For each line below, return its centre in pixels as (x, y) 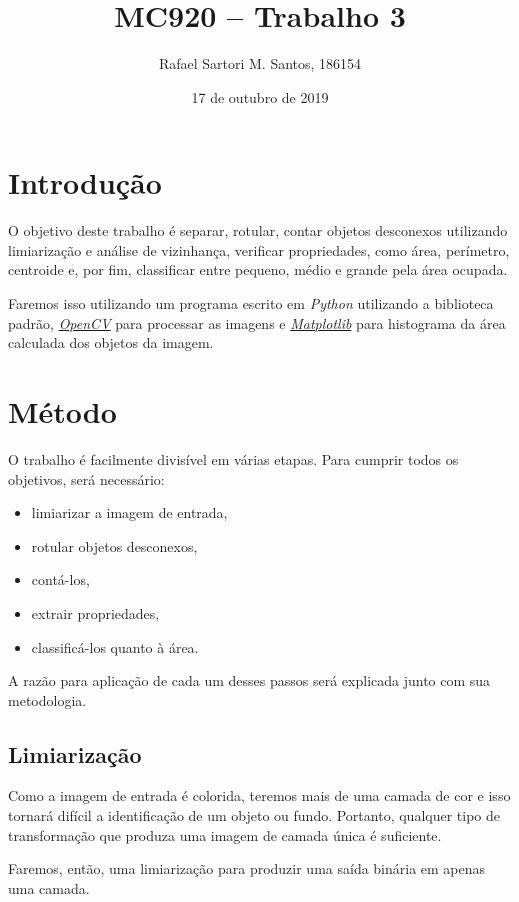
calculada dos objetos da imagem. (111, 342)
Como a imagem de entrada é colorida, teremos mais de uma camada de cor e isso (259, 795)
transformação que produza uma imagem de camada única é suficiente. (225, 834)
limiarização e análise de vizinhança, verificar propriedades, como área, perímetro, (259, 249)
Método (62, 411)
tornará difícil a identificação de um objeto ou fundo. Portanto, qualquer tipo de (254, 815)
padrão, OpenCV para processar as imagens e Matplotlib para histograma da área (257, 322)
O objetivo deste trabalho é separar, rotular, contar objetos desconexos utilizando (258, 230)
